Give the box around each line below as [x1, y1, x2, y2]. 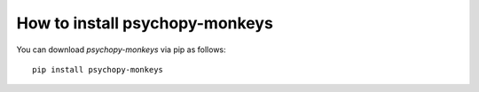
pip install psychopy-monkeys [32, 65, 164, 74]
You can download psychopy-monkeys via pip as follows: [16, 44, 226, 55]
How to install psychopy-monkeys [16, 13, 274, 33]
